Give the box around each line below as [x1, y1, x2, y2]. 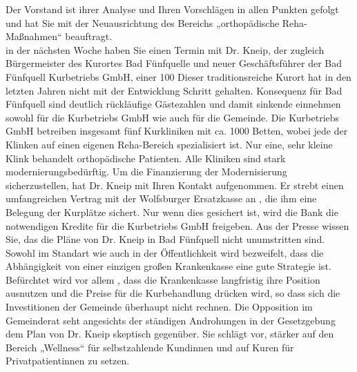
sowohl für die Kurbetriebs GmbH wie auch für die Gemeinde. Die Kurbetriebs [6, 110, 340, 124]
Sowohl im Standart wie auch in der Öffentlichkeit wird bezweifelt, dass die [6, 245, 324, 260]
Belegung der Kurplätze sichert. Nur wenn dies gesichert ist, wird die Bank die [6, 204, 338, 219]
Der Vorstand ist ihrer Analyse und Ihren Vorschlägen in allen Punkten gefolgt [6, 2, 339, 16]
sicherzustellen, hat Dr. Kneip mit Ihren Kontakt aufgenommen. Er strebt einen [6, 177, 344, 192]
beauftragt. [65, 29, 113, 43]
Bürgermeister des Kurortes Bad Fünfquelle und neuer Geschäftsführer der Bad [6, 56, 342, 70]
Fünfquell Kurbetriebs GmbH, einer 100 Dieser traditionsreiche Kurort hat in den [6, 69, 351, 84]
